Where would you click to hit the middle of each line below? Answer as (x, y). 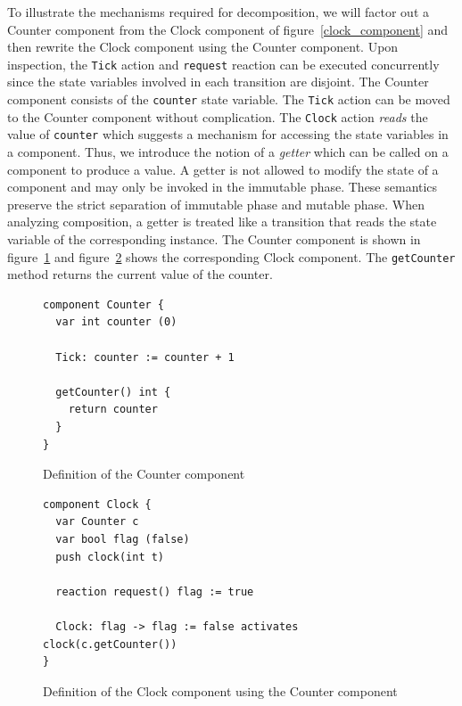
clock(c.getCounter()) (110, 644)
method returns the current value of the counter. (140, 274)
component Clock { (97, 504)
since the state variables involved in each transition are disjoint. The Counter (218, 82)
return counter (113, 410)
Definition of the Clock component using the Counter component (220, 690)
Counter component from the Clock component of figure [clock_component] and (228, 29)
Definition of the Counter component (144, 474)
